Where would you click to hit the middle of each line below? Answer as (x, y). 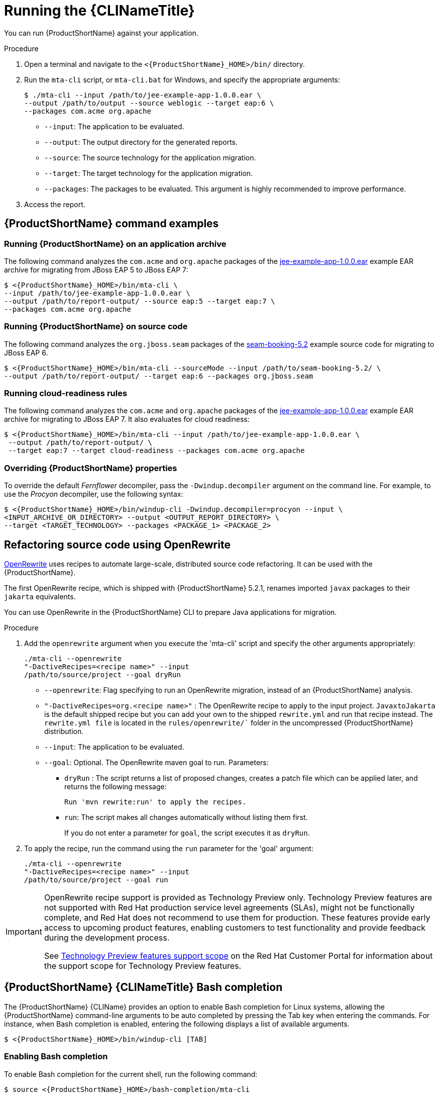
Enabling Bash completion (56, 1057)
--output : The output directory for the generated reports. (141, 142)
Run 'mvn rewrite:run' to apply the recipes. (155, 802)
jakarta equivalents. (40, 597)
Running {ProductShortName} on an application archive (115, 244)
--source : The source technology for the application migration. (150, 157)
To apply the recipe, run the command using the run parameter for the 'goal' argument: (169, 849)
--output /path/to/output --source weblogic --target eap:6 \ (149, 103)
